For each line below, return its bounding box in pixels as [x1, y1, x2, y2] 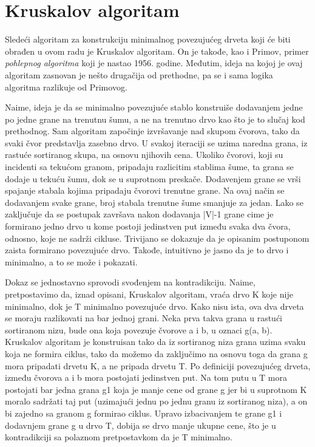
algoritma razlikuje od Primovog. [5, 80, 127, 93]
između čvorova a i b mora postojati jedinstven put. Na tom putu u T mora [5, 371, 287, 384]
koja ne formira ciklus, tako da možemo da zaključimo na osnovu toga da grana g [5, 347, 308, 360]
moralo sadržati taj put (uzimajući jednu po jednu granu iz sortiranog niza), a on [5, 395, 308, 408]
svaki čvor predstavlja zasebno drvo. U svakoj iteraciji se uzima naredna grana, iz [5, 136, 308, 149]
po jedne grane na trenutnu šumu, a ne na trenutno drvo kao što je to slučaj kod [5, 112, 305, 125]
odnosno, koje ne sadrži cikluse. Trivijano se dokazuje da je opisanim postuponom [5, 231, 310, 244]
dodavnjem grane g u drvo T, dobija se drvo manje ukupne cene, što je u [5, 418, 276, 431]
